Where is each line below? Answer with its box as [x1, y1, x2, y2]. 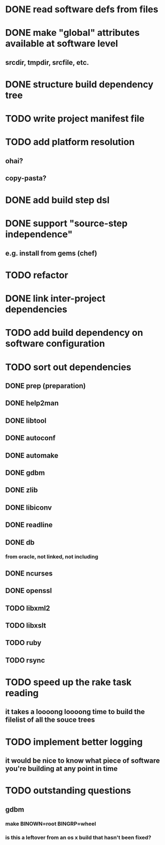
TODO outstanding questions [5, 785, 131, 796]
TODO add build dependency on [5, 327, 144, 338]
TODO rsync [5, 656, 45, 665]
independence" [5, 229, 73, 240]
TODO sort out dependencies [5, 361, 131, 373]
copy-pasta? [5, 174, 47, 182]
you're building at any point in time [5, 764, 118, 773]
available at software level [5, 38, 118, 50]
